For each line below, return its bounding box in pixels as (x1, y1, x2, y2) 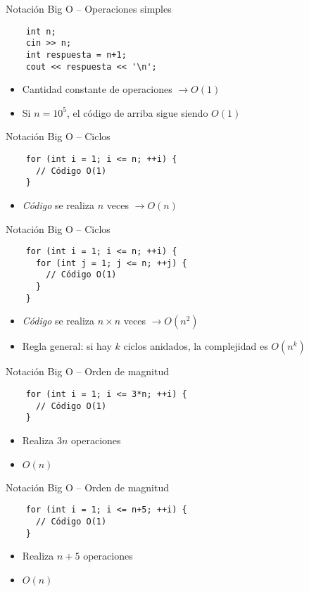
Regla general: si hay (22, 339, 112, 353)
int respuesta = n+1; (25, 49, 127, 60)
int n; (25, 26, 56, 37)
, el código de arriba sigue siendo (66, 105, 208, 120)
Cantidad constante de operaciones (22, 82, 172, 96)
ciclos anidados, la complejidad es (123, 339, 268, 353)
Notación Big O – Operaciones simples (6, 1, 172, 15)
